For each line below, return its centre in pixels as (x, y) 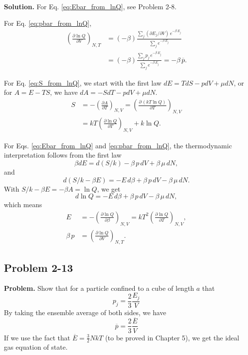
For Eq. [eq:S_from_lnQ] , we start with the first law (83, 82)
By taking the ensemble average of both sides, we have (85, 312)
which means (23, 204)
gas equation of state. (36, 347)
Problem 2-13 (39, 267)
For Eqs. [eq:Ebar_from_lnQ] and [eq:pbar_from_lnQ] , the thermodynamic (118, 145)
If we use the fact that (37, 337)
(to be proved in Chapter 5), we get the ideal (172, 337)
